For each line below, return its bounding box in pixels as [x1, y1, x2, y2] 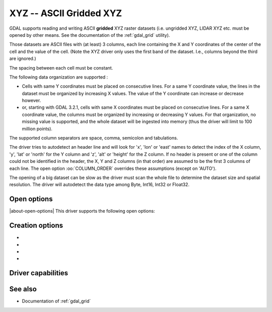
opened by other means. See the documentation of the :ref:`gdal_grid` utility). [9, 32, 170, 38]
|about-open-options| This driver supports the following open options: [9, 208, 155, 214]
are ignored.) [9, 55, 36, 61]
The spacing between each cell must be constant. [9, 65, 113, 71]
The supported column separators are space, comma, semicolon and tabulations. [9, 135, 178, 141]
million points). [22, 126, 53, 132]
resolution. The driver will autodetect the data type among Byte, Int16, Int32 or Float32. [9, 181, 190, 188]
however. [22, 97, 41, 103]
